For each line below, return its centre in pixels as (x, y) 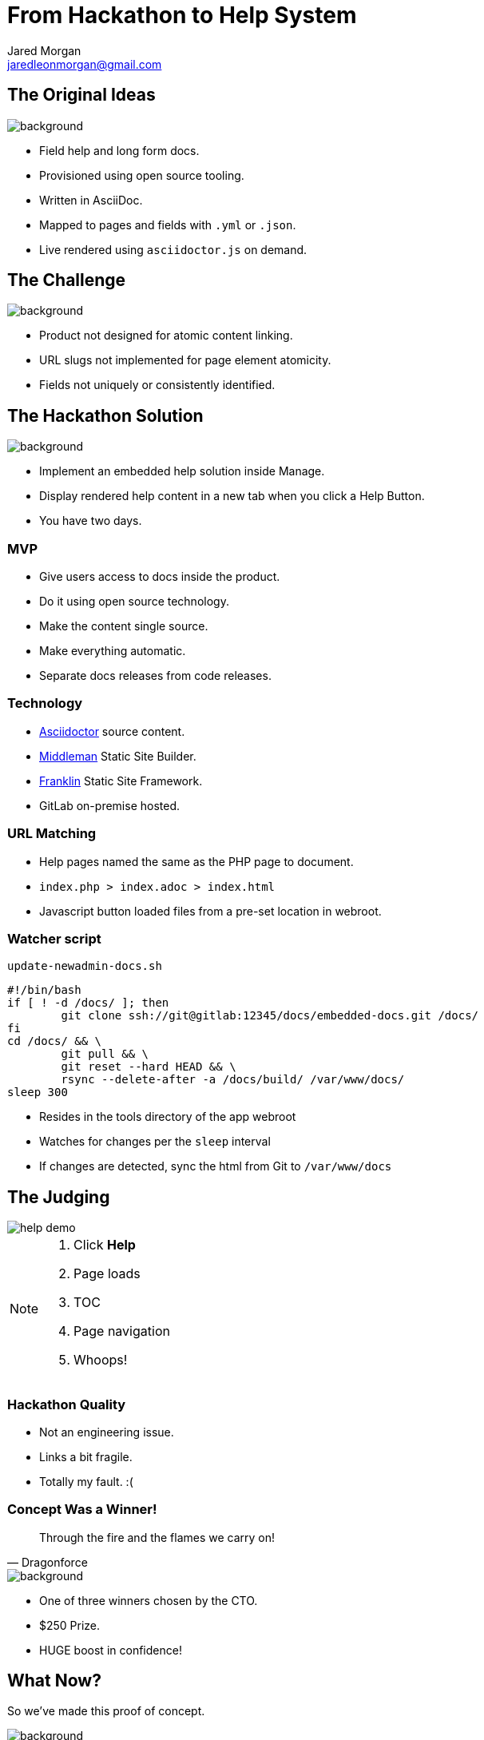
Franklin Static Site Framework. (121, 781)
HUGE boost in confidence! (111, 1650)
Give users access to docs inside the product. (160, 577)
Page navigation (122, 1331)
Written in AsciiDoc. (91, 200)
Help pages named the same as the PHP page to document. (196, 861)
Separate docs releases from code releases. (155, 676)
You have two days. (91, 521)
